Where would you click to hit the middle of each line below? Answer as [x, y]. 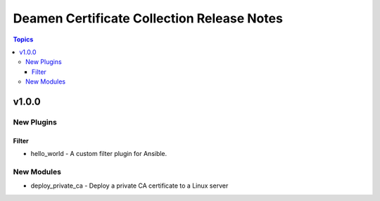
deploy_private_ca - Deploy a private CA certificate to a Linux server [129, 186]
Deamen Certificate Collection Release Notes [148, 18]
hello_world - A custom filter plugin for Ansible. [99, 154]
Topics [23, 39]
